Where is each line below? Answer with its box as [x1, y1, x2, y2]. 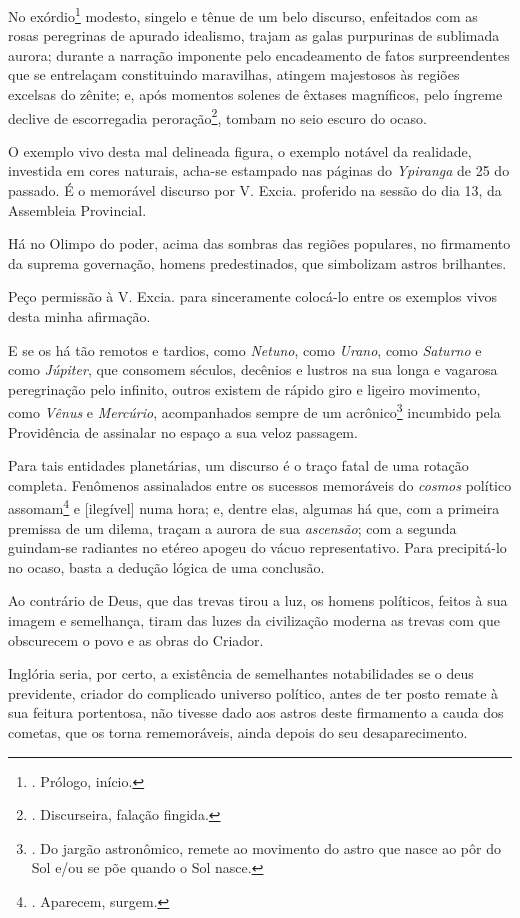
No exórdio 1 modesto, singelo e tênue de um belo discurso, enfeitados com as [8, 3, 478, 26]
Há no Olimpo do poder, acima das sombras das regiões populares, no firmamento [8, 233, 511, 254]
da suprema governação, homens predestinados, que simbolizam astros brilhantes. [8, 252, 507, 273]
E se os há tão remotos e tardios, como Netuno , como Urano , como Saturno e [8, 339, 482, 360]
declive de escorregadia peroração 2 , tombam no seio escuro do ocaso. [8, 104, 427, 128]
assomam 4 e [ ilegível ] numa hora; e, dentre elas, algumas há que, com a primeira [8, 495, 500, 519]
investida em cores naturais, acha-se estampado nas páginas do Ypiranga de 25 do [8, 160, 510, 181]
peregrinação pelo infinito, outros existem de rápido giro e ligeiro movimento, [8, 378, 481, 399]
